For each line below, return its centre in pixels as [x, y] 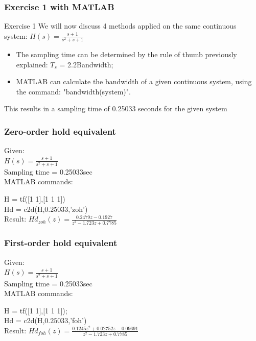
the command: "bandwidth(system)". [73, 91]
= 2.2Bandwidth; [86, 64]
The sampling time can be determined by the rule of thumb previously [126, 54]
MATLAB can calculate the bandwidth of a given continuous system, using [134, 81]
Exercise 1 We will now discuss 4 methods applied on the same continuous [120, 26]
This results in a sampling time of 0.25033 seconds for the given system [116, 108]
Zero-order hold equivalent [60, 131]
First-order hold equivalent [61, 243]
